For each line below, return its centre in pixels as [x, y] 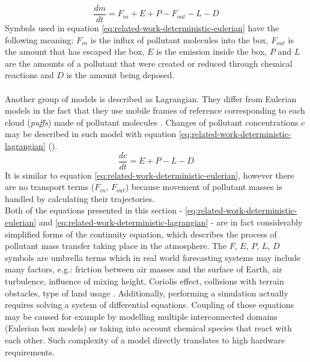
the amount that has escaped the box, [75, 51]
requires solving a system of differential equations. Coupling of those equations [149, 305]
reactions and [29, 75]
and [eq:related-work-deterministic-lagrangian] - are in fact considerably [171, 222]
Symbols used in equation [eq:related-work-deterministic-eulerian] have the [142, 28]
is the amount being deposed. [120, 75]
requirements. [30, 351]
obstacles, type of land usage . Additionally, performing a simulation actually [147, 293]
